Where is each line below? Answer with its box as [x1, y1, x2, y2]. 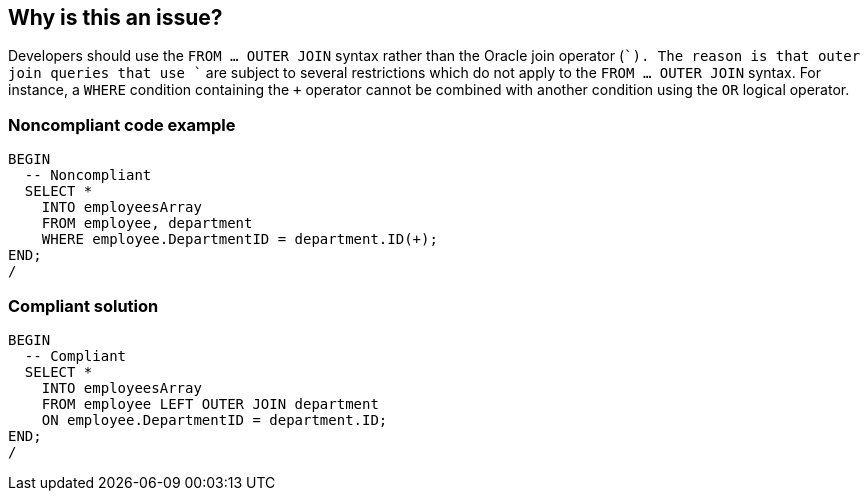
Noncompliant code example [8, 114, 236, 135]
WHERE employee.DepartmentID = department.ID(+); [41, 231, 438, 248]
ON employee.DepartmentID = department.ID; [41, 411, 388, 428]
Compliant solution [8, 295, 159, 316]
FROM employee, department [41, 215, 253, 232]
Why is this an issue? [8, 5, 223, 30]
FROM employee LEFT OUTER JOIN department [41, 395, 379, 412]
